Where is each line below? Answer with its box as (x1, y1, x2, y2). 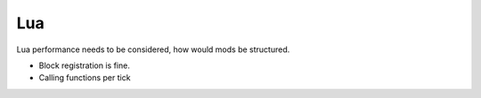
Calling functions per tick (38, 72, 131, 83)
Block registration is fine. (38, 60, 131, 71)
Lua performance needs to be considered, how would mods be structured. (16, 44, 290, 55)
